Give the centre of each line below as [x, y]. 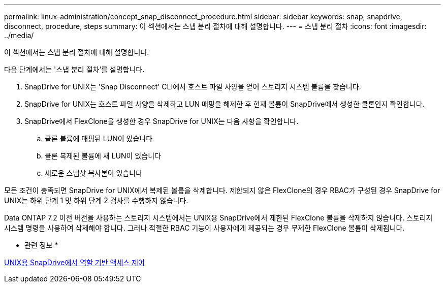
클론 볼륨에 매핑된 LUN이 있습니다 [99, 138]
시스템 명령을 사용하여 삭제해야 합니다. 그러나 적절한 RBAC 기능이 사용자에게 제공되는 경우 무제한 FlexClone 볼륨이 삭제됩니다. [204, 228]
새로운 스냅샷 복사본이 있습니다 [94, 173]
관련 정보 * [41, 245]
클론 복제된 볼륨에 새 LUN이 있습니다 [103, 156]
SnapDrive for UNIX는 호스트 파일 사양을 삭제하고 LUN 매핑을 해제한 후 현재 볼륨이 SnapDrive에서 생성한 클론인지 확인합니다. [225, 104]
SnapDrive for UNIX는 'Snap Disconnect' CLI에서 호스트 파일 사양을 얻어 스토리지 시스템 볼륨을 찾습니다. [193, 87]
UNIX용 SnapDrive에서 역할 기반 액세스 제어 [74, 262]
